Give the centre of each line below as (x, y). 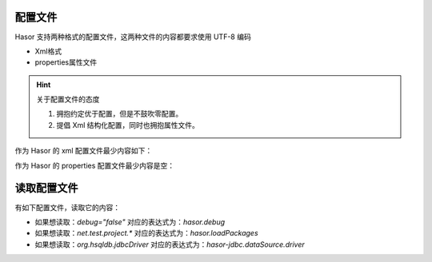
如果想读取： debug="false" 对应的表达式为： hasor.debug (130, 222)
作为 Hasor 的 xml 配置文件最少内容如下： (84, 151)
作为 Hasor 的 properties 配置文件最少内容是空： (95, 165)
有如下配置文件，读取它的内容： (67, 207)
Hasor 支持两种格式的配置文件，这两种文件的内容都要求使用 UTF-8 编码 (133, 37)
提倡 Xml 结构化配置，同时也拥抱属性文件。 (128, 125)
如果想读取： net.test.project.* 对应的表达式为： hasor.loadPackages (147, 233)
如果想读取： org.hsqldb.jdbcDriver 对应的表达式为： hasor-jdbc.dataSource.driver (170, 244)
